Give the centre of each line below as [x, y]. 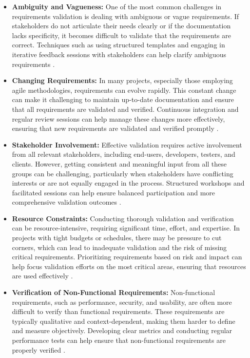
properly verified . [38, 349]
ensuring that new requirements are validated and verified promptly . [115, 128]
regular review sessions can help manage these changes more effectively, [118, 118]
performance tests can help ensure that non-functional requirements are [119, 340]
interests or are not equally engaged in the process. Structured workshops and [128, 183]
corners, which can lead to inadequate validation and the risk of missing [119, 247]
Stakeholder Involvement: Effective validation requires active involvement [127, 144]
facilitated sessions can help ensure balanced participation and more [114, 192]
